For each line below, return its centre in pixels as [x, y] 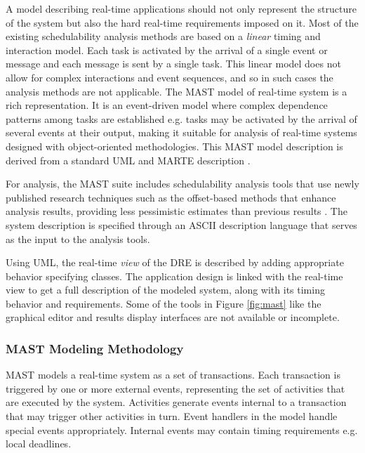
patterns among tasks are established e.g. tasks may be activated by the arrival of [181, 118]
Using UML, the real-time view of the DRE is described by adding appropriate [175, 262]
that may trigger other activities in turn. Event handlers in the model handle [172, 416]
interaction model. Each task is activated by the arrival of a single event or [167, 50]
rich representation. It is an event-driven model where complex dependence [167, 105]
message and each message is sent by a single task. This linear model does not [173, 64]
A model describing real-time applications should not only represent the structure [181, 8]
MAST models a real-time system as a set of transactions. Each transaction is [173, 375]
